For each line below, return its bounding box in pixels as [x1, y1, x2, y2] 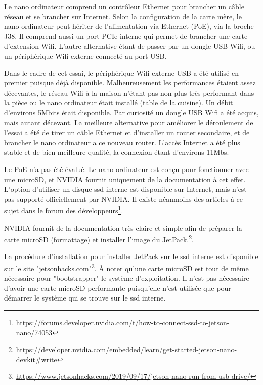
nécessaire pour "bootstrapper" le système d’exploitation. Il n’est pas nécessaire [4, 273, 249, 283]
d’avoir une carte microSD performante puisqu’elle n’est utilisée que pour [4, 282, 231, 293]
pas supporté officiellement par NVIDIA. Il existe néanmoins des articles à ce [4, 193, 243, 204]
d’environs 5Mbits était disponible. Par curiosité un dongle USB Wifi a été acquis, [4, 107, 259, 117]
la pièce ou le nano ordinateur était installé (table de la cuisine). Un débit [4, 97, 233, 108]
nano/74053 [16, 327, 53, 337]
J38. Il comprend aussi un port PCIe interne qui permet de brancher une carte [4, 30, 248, 41]
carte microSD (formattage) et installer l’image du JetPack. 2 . [4, 233, 194, 244]
